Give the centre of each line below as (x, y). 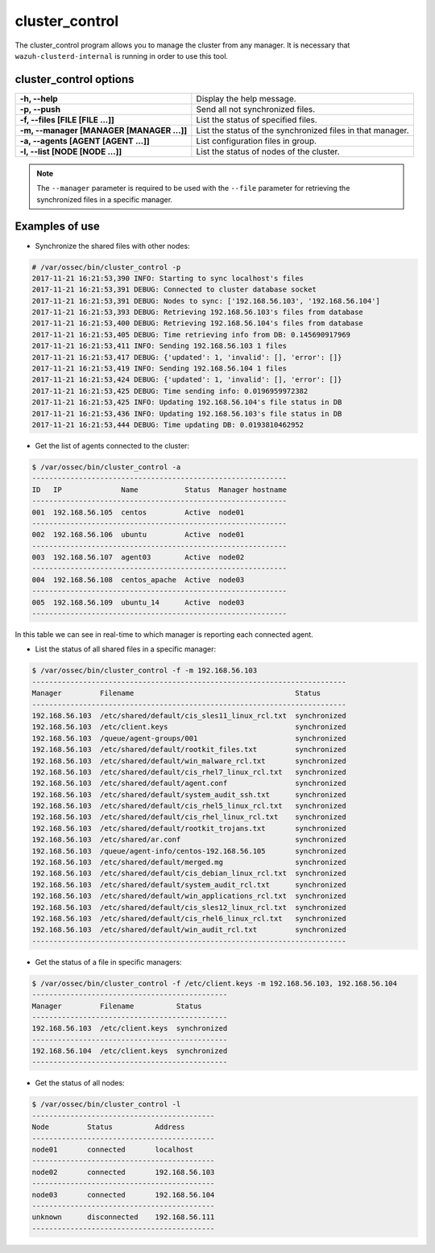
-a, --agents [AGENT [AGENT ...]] (85, 141)
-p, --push (40, 109)
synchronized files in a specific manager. (105, 199)
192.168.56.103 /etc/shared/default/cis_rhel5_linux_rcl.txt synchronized (189, 806)
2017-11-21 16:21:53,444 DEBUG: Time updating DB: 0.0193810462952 (168, 424)
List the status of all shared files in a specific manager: (126, 649)
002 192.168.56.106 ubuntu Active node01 (138, 535)
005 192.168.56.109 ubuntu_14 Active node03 (138, 602)
